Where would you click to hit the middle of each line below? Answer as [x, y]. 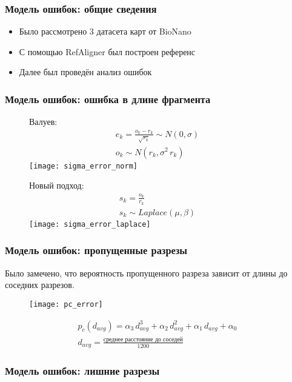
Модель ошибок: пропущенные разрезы [96, 250]
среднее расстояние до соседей [143, 339]
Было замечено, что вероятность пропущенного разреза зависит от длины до [146, 273]
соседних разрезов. [40, 285]
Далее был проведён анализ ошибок [85, 72]
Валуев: [43, 122]
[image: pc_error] [66, 304]
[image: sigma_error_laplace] [90, 224]
